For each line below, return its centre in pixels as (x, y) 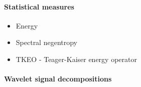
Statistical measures (39, 6)
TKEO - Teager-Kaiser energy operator (76, 59)
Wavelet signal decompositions (58, 79)
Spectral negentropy (47, 42)
